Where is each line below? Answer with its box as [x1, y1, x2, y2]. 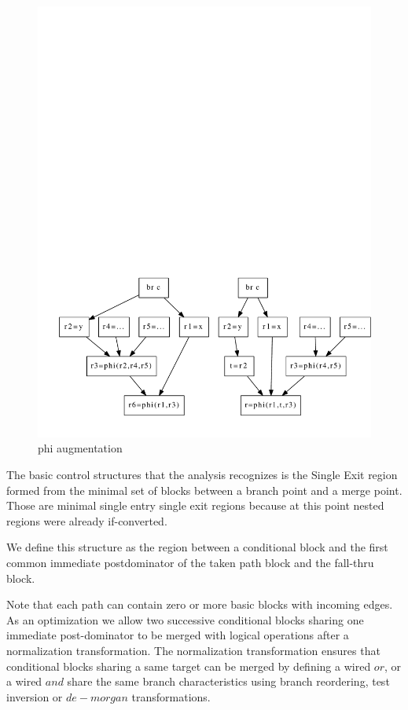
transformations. [131, 688, 211, 705]
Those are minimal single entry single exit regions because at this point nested [6, 497, 384, 514]
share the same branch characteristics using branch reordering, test [67, 673, 390, 690]
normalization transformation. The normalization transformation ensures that [6, 642, 380, 659]
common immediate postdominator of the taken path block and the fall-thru [6, 554, 374, 571]
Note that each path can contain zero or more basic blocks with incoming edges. [6, 596, 393, 613]
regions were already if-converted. [6, 512, 167, 529]
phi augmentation [38, 440, 123, 456]
